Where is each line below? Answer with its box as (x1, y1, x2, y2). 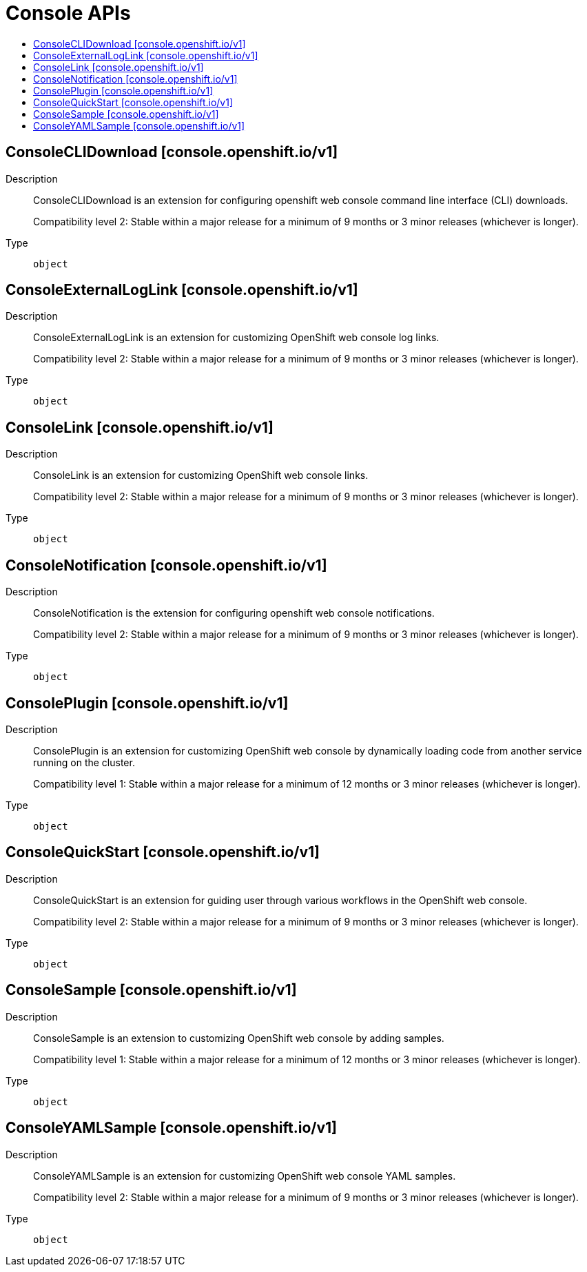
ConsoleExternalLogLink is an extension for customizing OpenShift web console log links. (33, 331, 440, 344)
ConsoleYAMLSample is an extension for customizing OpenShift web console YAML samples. (33, 1169, 456, 1182)
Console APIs (6, 1, 131, 25)
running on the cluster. (33, 756, 135, 768)
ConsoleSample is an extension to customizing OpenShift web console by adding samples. (33, 1032, 444, 1044)
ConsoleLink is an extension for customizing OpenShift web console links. (33, 469, 369, 482)
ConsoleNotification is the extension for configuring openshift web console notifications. (33, 607, 435, 619)
